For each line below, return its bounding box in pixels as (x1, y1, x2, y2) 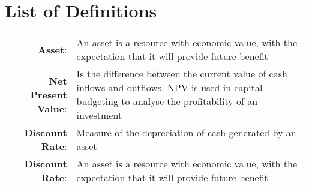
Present (30, 87, 67, 101)
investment (76, 108, 122, 122)
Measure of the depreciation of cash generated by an (76, 125, 296, 140)
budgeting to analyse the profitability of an (76, 94, 258, 109)
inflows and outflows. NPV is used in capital (76, 80, 263, 95)
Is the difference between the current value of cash (76, 67, 287, 81)
